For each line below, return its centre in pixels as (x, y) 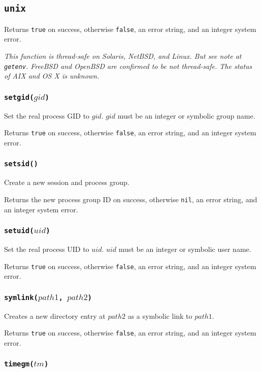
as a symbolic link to (160, 315)
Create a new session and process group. (67, 182)
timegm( (19, 364)
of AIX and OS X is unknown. (52, 76)
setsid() (21, 164)
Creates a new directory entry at (55, 315)
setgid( (19, 97)
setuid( (19, 231)
